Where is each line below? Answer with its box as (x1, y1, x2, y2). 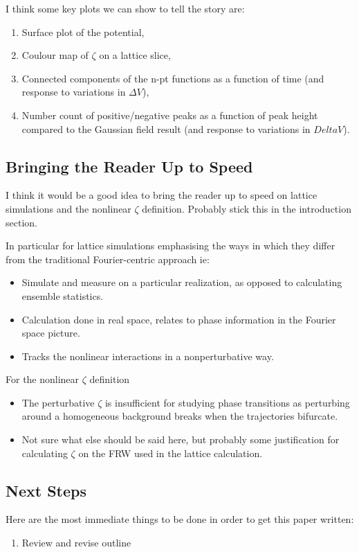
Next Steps (6, 479, 86, 501)
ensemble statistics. (21, 288, 104, 303)
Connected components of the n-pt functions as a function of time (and (21, 71, 324, 85)
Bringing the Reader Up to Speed (6, 155, 253, 177)
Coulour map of (21, 48, 89, 62)
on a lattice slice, (99, 48, 171, 62)
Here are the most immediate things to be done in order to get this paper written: (6, 512, 354, 526)
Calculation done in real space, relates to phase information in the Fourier (21, 312, 336, 326)
